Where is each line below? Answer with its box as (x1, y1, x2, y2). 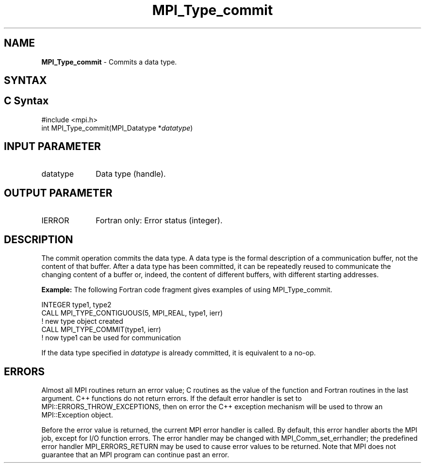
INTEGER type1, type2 (41, 300, 112, 309)
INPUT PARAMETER (4, 140, 101, 153)
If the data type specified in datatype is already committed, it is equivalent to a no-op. (41, 349, 316, 357)
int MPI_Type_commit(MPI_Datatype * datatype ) (41, 123, 193, 132)
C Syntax (4, 95, 49, 107)
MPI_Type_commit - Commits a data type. (41, 57, 177, 66)
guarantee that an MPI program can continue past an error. (41, 450, 229, 459)
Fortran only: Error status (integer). (96, 215, 223, 225)
